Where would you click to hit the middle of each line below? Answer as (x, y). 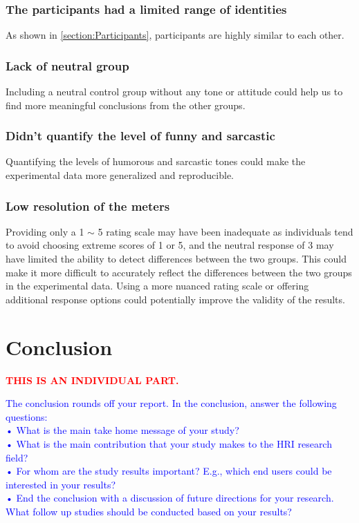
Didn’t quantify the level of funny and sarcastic (140, 136)
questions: (27, 416)
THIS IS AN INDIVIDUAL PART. (92, 380)
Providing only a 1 (45, 231)
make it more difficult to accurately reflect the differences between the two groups (179, 272)
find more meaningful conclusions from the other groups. (126, 105)
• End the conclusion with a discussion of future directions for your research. (170, 498)
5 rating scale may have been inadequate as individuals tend (225, 231)
